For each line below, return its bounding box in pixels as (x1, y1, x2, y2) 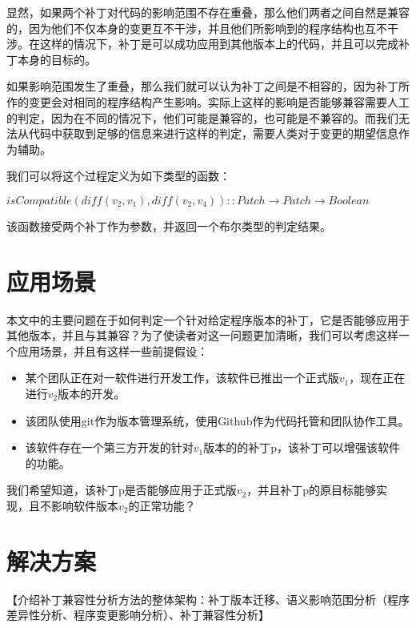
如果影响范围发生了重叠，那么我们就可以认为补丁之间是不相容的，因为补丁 (6, 78, 398, 95)
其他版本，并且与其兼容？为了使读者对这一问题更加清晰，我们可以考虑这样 (6, 327, 398, 344)
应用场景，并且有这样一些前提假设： (17, 342, 208, 359)
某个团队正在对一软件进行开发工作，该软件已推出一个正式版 (25, 369, 339, 386)
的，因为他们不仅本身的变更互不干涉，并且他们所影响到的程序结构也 (6, 19, 365, 36)
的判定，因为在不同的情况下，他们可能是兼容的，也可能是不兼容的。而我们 (6, 109, 398, 126)
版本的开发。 (58, 385, 126, 402)
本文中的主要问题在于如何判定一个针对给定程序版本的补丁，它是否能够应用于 (6, 311, 410, 328)
